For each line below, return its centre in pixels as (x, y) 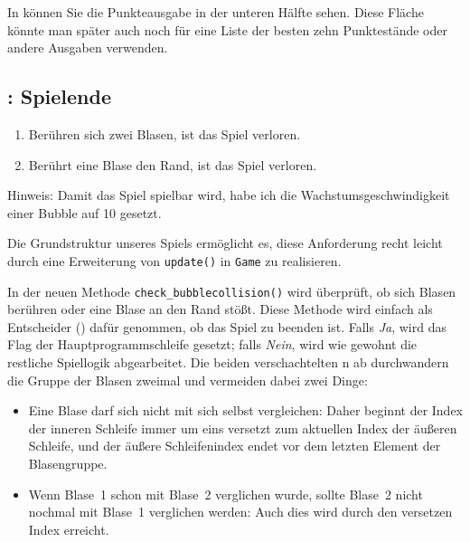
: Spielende (60, 96)
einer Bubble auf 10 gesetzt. (85, 212)
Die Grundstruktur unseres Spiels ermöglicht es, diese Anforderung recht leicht (225, 243)
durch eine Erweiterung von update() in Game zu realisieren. (174, 260)
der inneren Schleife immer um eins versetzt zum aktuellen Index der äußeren (243, 428)
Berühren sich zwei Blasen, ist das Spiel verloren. (164, 133)
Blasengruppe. (68, 464)
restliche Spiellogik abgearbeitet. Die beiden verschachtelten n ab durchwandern (228, 362)
